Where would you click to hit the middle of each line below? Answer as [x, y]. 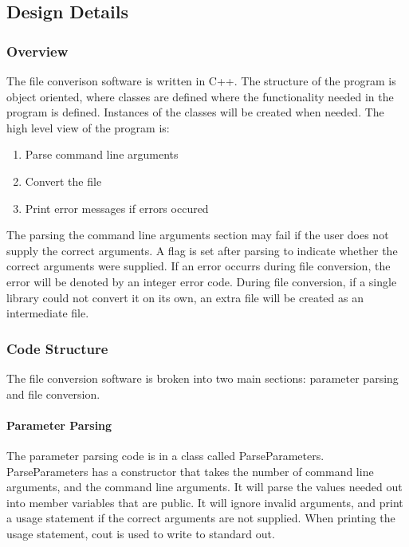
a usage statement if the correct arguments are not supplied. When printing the [201, 518]
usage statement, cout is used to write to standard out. [141, 533]
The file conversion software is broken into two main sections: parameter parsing [203, 378]
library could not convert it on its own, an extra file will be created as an [185, 297]
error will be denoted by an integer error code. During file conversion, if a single [202, 281]
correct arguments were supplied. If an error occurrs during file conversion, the [199, 266]
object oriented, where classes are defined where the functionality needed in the [200, 96]
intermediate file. [48, 313]
